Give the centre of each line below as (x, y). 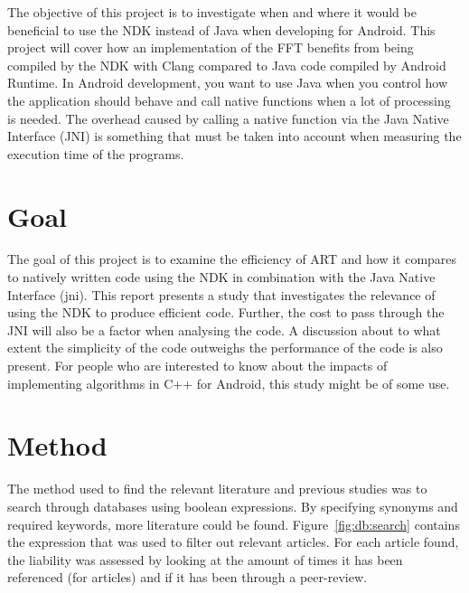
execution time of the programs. (96, 153)
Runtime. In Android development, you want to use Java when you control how (228, 83)
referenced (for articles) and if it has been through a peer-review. (187, 577)
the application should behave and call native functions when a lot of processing (229, 100)
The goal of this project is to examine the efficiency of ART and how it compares (232, 259)
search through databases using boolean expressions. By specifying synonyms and (233, 506)
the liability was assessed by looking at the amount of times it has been (205, 559)
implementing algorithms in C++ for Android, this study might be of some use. (229, 383)
